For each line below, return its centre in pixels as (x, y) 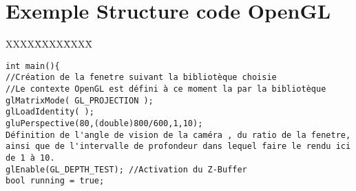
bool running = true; (55, 181)
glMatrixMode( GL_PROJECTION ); (80, 100)
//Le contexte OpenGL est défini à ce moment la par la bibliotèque (166, 89)
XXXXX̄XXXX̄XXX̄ (49, 44)
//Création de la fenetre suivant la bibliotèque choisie (141, 78)
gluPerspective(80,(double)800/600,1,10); (104, 123)
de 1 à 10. (30, 158)
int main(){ (33, 66)
